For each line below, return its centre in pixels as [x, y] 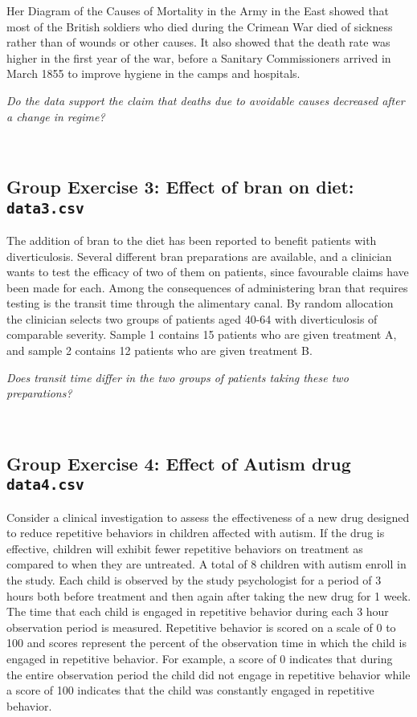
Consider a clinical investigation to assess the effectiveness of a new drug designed [208, 517]
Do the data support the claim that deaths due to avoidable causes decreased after [206, 100]
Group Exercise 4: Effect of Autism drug [179, 463]
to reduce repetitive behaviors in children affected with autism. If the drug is [196, 533]
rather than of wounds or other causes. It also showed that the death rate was [198, 42]
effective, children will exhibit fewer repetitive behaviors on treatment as [185, 548]
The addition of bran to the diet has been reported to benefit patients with [192, 240]
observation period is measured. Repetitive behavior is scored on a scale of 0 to [201, 627]
